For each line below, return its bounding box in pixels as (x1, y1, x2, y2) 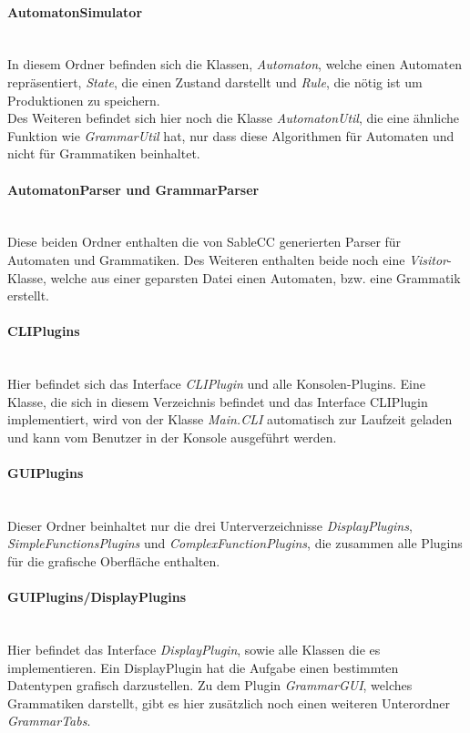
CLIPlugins (7, 321, 80, 341)
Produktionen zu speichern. (7, 90, 160, 109)
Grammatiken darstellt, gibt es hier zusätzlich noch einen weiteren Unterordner (7, 693, 450, 712)
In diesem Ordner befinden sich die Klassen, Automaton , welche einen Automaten (7, 55, 462, 74)
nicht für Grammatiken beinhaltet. (7, 144, 200, 163)
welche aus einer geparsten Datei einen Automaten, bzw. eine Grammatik (50, 268, 461, 287)
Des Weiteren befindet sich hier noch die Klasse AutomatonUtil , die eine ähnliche (7, 108, 460, 127)
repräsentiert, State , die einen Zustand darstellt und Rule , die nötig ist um (7, 72, 423, 91)
